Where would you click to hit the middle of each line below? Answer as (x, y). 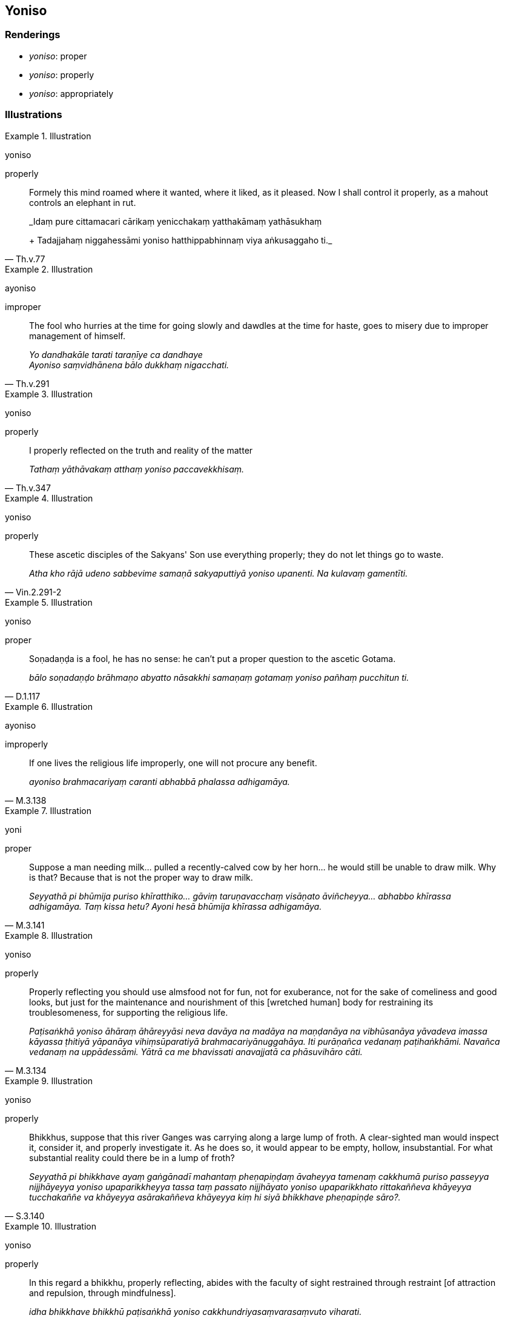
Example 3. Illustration (49, 394)
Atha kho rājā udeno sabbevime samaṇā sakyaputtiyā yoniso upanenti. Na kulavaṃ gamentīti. (219, 573)
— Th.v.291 (27, 383)
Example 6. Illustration (49, 706)
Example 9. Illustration (49, 1081)
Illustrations (34, 115)
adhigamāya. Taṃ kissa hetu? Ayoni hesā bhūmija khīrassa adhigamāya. (176, 906)
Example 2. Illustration (49, 269)
